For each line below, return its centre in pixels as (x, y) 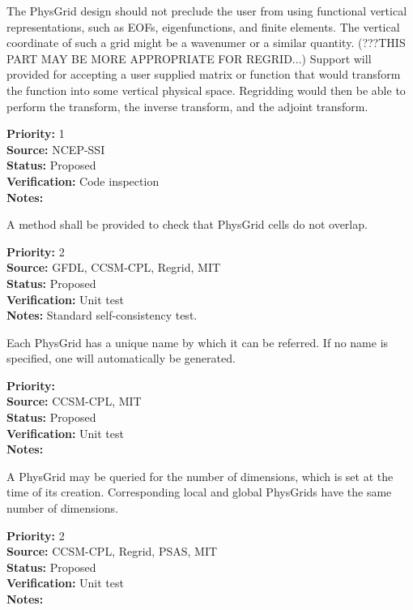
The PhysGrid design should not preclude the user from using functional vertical (207, 11)
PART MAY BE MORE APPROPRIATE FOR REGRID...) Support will (189, 58)
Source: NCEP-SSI (56, 149)
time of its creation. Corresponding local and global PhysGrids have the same (199, 492)
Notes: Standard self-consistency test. (102, 315)
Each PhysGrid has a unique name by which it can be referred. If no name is (198, 342)
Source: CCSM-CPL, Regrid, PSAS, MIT (112, 551)
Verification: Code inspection (83, 180)
